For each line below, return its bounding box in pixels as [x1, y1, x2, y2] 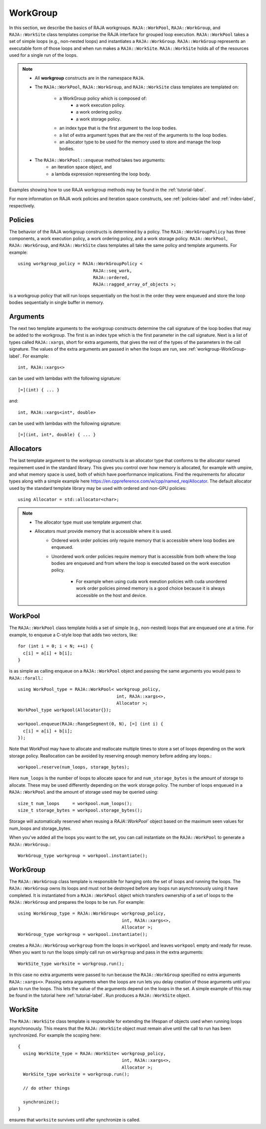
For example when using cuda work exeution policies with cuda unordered [76, 578, 227, 584]
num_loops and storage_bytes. [9, 825, 71, 831]
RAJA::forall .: [9, 675, 43, 681]
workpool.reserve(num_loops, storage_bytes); [18, 765, 130, 770]
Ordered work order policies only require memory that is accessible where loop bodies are [51, 537, 235, 543]
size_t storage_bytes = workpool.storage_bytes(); [18, 807, 143, 813]
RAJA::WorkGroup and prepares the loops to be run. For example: [9, 899, 145, 905]
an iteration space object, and [51, 164, 112, 170]
